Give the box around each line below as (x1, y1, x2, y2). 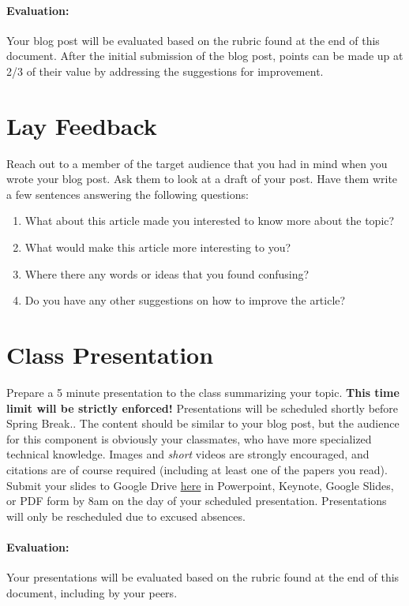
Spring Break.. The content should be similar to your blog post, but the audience (6, 415, 400, 432)
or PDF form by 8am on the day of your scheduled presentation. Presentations (6, 492, 387, 509)
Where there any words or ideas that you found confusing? (24, 265, 310, 282)
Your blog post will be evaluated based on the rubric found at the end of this (6, 32, 380, 48)
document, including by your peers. (6, 584, 178, 600)
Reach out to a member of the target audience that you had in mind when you (6, 155, 388, 171)
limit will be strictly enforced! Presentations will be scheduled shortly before (6, 399, 399, 416)
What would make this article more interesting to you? (24, 239, 291, 256)
